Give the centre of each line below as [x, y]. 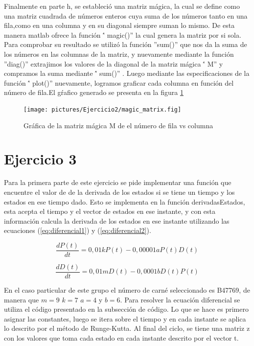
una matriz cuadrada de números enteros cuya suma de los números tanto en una [126, 15]
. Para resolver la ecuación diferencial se [180, 299]
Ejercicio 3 [40, 159]
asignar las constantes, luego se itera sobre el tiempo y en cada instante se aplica [125, 318]
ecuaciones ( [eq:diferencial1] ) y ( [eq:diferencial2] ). [78, 230]
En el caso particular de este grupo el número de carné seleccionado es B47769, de [127, 290]
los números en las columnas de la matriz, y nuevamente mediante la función [119, 54]
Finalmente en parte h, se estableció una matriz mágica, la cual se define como [122, 6]
